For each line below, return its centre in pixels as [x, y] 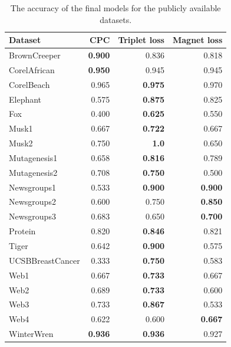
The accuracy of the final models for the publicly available [115, 8]
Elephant [25, 99]
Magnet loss [197, 40]
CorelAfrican [32, 69]
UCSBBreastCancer [44, 260]
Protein [22, 231]
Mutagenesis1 [33, 157]
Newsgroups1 [32, 187]
